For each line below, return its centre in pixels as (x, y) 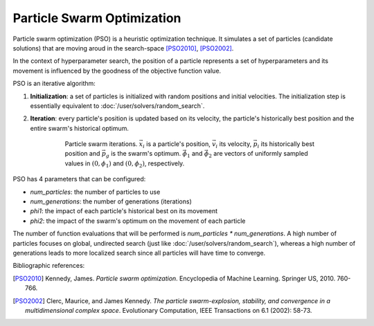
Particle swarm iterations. (101, 144)
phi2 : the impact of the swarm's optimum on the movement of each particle (138, 221)
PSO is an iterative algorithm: (54, 84)
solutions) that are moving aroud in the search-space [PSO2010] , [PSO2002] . (123, 48)
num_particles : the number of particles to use (95, 192)
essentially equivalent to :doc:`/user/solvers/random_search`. (117, 106)
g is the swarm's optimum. (143, 154)
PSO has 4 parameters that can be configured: (79, 179)
